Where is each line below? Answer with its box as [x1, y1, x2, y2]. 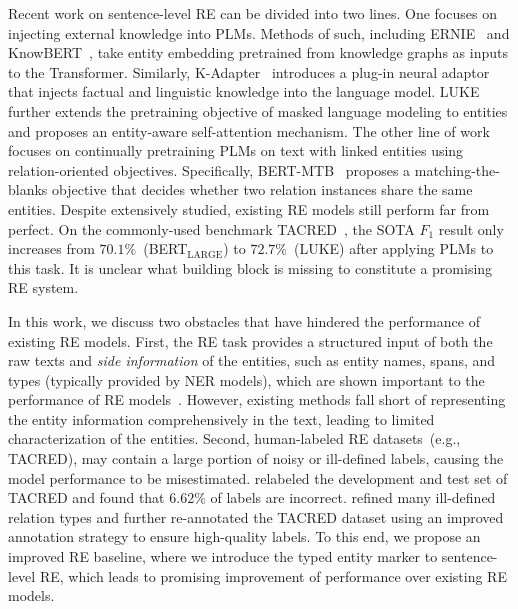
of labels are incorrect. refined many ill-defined [210, 487, 496, 508]
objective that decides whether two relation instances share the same [52, 179, 473, 200]
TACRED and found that [8, 487, 165, 508]
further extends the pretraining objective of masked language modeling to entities [8, 100, 508, 121]
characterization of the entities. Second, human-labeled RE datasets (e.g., [8, 428, 461, 449]
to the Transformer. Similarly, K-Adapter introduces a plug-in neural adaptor [8, 61, 490, 82]
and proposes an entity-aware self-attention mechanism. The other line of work [8, 120, 490, 141]
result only [438, 218, 504, 239]
